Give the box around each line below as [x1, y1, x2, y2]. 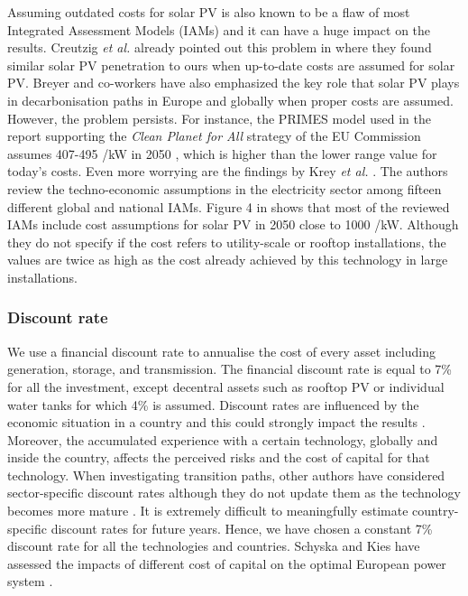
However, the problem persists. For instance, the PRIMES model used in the [7, 108, 431, 127]
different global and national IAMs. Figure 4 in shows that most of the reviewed [7, 197, 450, 216]
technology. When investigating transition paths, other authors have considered [7, 465, 445, 484]
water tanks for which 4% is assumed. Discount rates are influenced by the [7, 395, 419, 414]
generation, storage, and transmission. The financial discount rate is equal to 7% [7, 359, 452, 378]
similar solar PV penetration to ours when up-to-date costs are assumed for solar [7, 55, 455, 74]
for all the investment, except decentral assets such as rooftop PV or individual [7, 377, 445, 396]
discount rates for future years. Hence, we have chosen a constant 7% [50, 518, 433, 537]
